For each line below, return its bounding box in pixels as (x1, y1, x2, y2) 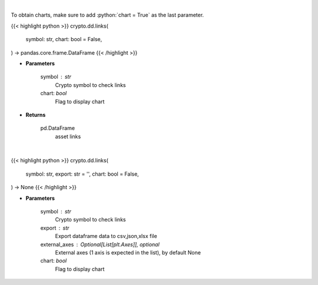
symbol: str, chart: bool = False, (25, 36, 102, 43)
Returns (25, 111, 46, 118)
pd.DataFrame (40, 125, 75, 132)
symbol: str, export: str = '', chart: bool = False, (25, 170, 140, 177)
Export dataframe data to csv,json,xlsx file (55, 233, 157, 240)
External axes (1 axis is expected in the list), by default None (55, 249, 201, 256)
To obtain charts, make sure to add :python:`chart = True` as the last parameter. (11, 12, 204, 19)
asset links (55, 133, 81, 140)
